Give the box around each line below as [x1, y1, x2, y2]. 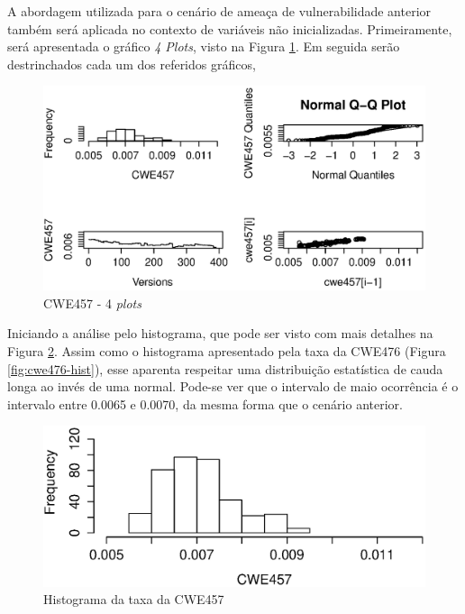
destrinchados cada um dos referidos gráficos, [7, 54, 256, 73]
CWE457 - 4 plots [43, 293, 141, 312]
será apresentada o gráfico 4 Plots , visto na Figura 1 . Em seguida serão [7, 37, 400, 56]
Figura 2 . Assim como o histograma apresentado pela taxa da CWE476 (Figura [7, 342, 446, 361]
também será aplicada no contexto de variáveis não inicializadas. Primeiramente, [7, 19, 452, 38]
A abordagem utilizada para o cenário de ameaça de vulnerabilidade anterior [7, 2, 432, 20]
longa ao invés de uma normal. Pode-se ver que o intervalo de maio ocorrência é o [7, 377, 459, 396]
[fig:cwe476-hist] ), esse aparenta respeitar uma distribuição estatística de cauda [7, 359, 443, 378]
